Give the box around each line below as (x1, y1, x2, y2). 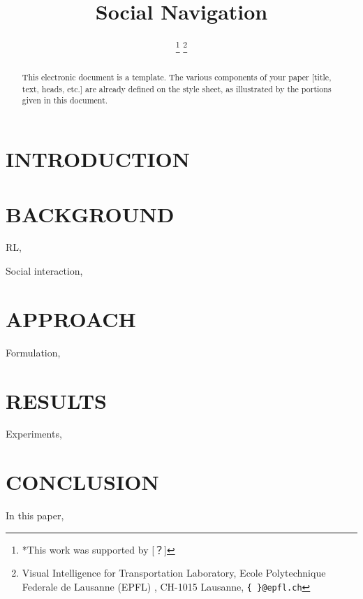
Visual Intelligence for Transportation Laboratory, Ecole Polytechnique (22, 565, 326, 580)
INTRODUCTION (6, 145, 191, 173)
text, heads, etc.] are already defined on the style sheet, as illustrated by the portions (22, 82, 332, 94)
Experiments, (6, 426, 62, 441)
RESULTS (6, 386, 107, 414)
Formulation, (6, 345, 61, 359)
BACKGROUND (6, 199, 175, 228)
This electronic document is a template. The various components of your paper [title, (22, 71, 332, 83)
